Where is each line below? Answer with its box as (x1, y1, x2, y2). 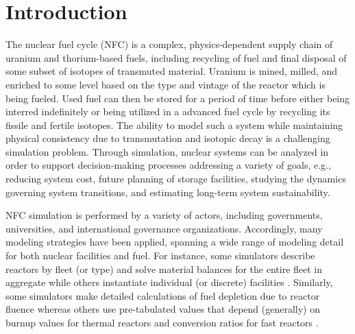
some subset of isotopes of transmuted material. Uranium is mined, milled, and (5, 64, 338, 78)
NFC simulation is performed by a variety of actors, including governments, (5, 208, 323, 222)
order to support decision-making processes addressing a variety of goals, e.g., (5, 158, 331, 172)
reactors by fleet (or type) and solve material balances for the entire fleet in (5, 261, 323, 276)
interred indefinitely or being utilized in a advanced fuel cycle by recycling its (5, 104, 330, 119)
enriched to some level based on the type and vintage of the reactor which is (5, 77, 326, 91)
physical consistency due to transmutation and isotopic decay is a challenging (5, 131, 330, 145)
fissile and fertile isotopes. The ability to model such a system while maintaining (5, 117, 343, 132)
